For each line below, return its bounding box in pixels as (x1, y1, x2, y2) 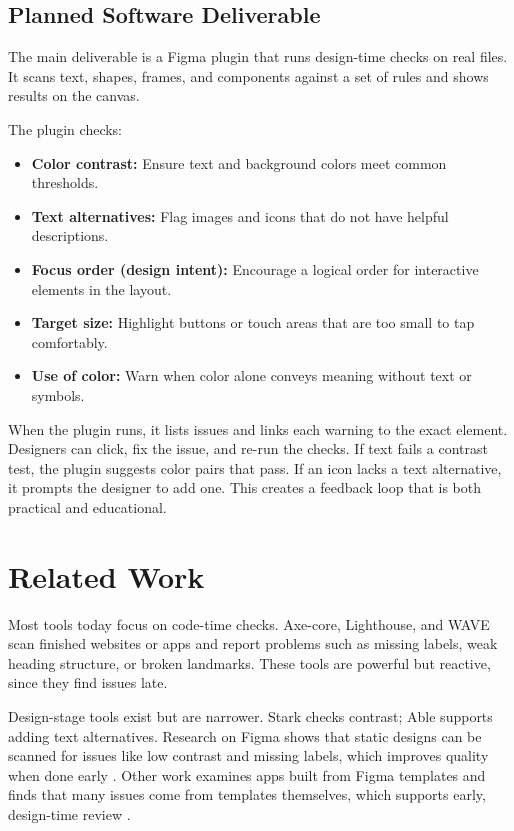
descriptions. (31, 225, 109, 246)
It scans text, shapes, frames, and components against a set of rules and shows (8, 65, 489, 86)
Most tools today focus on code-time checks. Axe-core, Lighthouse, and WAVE (8, 613, 490, 634)
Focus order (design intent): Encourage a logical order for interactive (31, 258, 479, 279)
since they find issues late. (8, 672, 168, 693)
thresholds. (31, 172, 99, 193)
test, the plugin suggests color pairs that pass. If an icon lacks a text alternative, (8, 457, 502, 478)
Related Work (8, 555, 205, 596)
